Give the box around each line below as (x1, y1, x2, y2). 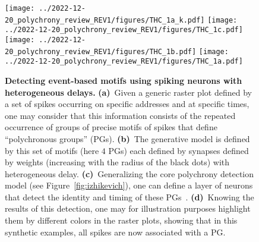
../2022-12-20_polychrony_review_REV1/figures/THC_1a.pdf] (5, 57, 243, 66)
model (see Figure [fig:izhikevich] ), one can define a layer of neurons (5, 179, 253, 191)
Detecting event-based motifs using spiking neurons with (5, 74, 242, 86)
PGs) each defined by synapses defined (108, 144, 249, 156)
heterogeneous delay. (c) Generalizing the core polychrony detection (5, 167, 254, 180)
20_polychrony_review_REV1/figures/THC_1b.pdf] (5, 47, 197, 56)
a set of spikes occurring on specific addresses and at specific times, (5, 98, 249, 110)
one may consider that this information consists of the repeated (5, 109, 236, 121)
